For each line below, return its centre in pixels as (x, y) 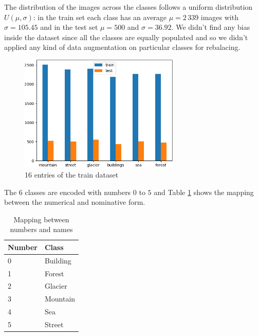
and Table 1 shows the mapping (204, 192)
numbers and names (41, 229)
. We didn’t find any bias (211, 27)
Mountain (60, 299)
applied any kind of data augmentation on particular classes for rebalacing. (122, 47)
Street (54, 324)
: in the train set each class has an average (100, 17)
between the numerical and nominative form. (75, 202)
